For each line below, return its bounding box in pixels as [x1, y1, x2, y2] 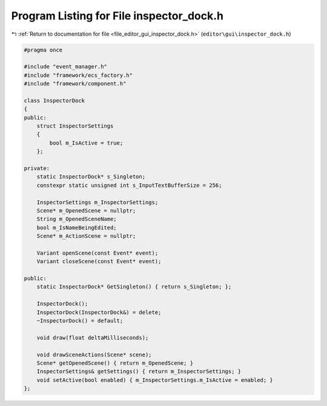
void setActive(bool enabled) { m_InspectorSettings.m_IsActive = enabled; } [36, 376, 274, 384]
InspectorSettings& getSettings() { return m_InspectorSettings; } [36, 368, 242, 375]
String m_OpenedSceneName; [36, 215, 117, 223]
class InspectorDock [24, 97, 85, 104]
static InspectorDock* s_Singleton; [36, 173, 145, 180]
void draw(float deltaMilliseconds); [36, 334, 149, 341]
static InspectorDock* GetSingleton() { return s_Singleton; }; [36, 283, 232, 290]
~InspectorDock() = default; [36, 318, 124, 324]
